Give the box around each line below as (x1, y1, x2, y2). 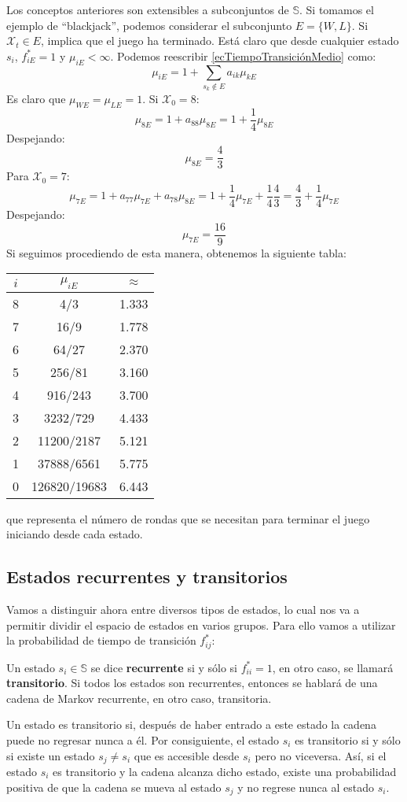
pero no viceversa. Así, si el (255, 747, 387, 763)
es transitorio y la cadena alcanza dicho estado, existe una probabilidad (53, 763, 397, 779)
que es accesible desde (134, 747, 240, 763)
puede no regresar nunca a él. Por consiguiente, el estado (6, 731, 280, 748)
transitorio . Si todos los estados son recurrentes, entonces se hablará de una (6, 674, 378, 691)
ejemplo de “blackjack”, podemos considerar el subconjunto (6, 17, 292, 33)
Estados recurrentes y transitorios (6, 564, 288, 589)
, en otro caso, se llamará (272, 659, 394, 675)
